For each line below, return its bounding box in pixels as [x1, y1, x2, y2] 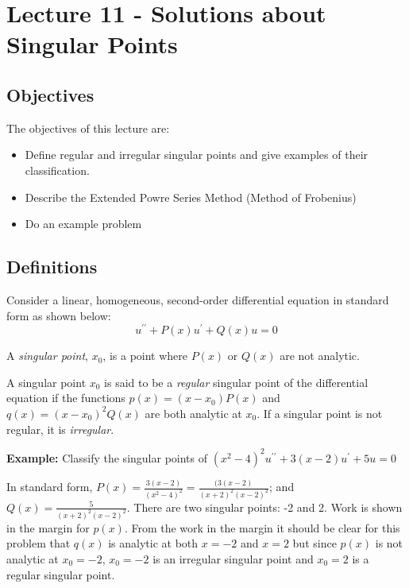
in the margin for [6, 519, 90, 536]
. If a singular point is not [257, 404, 383, 421]
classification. [25, 161, 90, 178]
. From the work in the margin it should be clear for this [124, 519, 400, 536]
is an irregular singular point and [152, 550, 314, 567]
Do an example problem [25, 215, 142, 232]
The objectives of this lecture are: [6, 119, 170, 136]
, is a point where [102, 347, 188, 364]
